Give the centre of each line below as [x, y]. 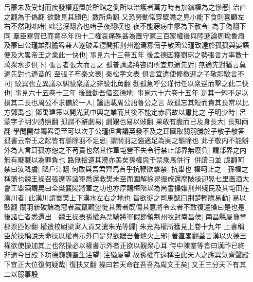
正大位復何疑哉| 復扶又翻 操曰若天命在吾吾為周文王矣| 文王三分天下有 [128, 264]
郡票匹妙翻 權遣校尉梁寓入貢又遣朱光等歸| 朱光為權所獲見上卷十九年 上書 [121, 226]
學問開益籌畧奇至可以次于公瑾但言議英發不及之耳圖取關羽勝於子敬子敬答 [129, 131]
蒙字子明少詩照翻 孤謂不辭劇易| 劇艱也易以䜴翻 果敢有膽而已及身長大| [115, 121]
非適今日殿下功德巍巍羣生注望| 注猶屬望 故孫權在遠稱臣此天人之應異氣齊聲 [123, 255]
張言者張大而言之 [76, 64]
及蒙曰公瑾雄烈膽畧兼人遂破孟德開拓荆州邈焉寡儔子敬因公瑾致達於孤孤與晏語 [126, 45]
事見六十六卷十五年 [168, 93]
